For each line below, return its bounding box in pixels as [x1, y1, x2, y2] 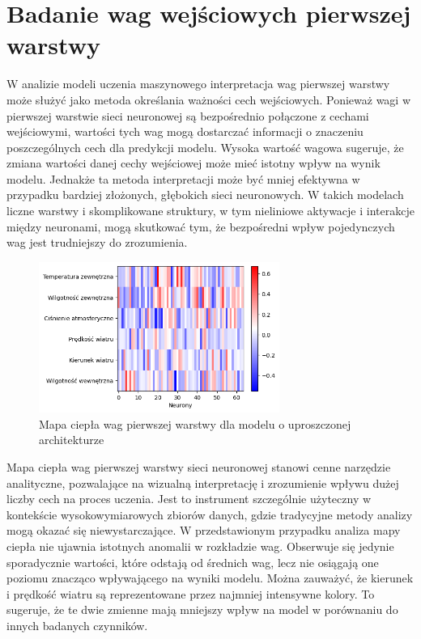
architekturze [39, 431, 104, 448]
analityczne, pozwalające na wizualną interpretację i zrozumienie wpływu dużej [6, 474, 399, 491]
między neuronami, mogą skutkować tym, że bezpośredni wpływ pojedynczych [6, 218, 395, 235]
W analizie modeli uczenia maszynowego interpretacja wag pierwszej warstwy [6, 75, 390, 92]
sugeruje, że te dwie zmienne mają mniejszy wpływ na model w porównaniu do [6, 601, 398, 618]
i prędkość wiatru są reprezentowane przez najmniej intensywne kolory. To [6, 585, 375, 602]
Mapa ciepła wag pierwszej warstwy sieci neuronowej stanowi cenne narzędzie [6, 458, 391, 475]
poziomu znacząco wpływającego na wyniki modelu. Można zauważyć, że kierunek [6, 569, 414, 586]
